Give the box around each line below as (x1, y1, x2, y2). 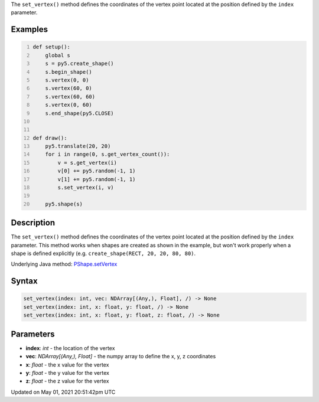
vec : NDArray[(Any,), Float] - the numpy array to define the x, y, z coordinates (25, 353, 216, 360)
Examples (11, 24, 48, 35)
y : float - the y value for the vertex (25, 369, 109, 376)
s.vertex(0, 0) (45, 77, 89, 83)
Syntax (11, 276, 38, 286)
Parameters (11, 329, 55, 339)
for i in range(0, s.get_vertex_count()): (45, 151, 170, 158)
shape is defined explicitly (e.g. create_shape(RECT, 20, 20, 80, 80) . (11, 250, 196, 257)
